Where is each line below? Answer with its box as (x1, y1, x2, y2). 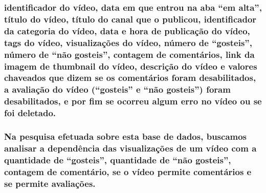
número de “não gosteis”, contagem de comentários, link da (4, 48, 255, 60)
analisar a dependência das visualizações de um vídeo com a (4, 141, 257, 154)
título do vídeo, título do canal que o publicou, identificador (4, 12, 257, 25)
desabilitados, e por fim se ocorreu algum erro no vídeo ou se (4, 95, 262, 108)
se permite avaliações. (4, 177, 96, 189)
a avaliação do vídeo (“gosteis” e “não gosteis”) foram (4, 83, 231, 96)
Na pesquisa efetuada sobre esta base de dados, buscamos (4, 130, 247, 143)
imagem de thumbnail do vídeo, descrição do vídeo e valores (4, 59, 257, 72)
